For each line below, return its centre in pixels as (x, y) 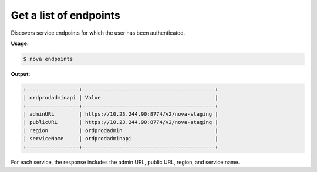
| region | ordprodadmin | (121, 130)
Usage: (20, 43)
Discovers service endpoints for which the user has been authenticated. (98, 33)
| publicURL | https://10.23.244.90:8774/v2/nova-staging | (121, 122)
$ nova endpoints (48, 59)
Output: (21, 74)
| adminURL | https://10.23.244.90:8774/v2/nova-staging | (121, 114)
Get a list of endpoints (65, 15)
